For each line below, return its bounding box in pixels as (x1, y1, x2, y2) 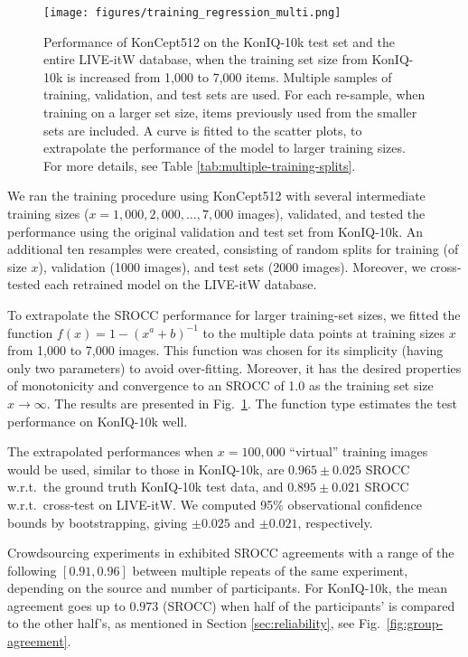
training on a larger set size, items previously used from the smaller (43, 103, 417, 122)
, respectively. (297, 512, 373, 531)
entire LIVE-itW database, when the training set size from (43, 50, 368, 69)
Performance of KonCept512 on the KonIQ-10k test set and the (43, 32, 395, 51)
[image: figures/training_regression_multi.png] (43, 6, 342, 19)
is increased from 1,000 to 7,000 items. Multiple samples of (67, 67, 392, 86)
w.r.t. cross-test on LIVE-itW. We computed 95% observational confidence (7, 494, 422, 513)
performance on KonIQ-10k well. (7, 411, 188, 430)
